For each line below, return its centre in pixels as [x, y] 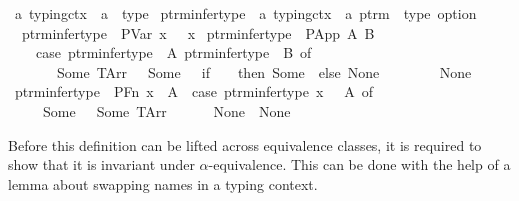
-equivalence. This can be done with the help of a [359, 164]
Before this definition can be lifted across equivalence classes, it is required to [245, 144]
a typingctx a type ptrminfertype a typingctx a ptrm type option [245, 13]
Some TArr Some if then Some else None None [264, 71]
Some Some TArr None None [166, 110]
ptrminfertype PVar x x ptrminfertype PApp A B [198, 32]
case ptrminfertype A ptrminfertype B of [173, 52]
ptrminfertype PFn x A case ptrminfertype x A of [194, 91]
